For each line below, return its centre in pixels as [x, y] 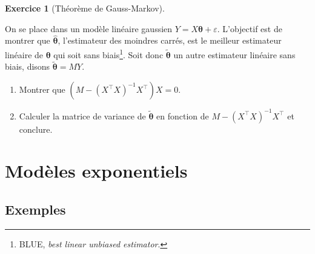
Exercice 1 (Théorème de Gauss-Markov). [85, 8]
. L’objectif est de [250, 28]
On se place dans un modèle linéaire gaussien [89, 28]
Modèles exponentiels [96, 171]
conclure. [36, 129]
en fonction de [183, 115]
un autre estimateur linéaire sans [234, 54]
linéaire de [24, 54]
